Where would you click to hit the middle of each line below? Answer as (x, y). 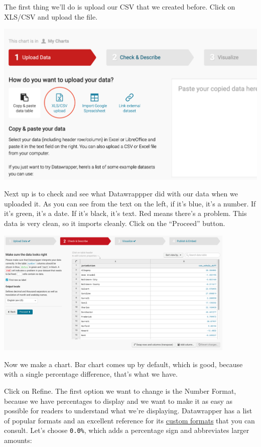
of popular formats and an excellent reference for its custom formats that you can (129, 420)
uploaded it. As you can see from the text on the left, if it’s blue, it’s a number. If (130, 203)
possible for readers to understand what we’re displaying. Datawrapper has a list (128, 411)
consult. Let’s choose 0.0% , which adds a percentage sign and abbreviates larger (127, 430)
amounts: (18, 440)
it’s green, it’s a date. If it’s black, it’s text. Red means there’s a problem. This (125, 213)
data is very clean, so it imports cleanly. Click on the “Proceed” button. (115, 223)
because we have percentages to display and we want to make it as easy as (118, 401)
